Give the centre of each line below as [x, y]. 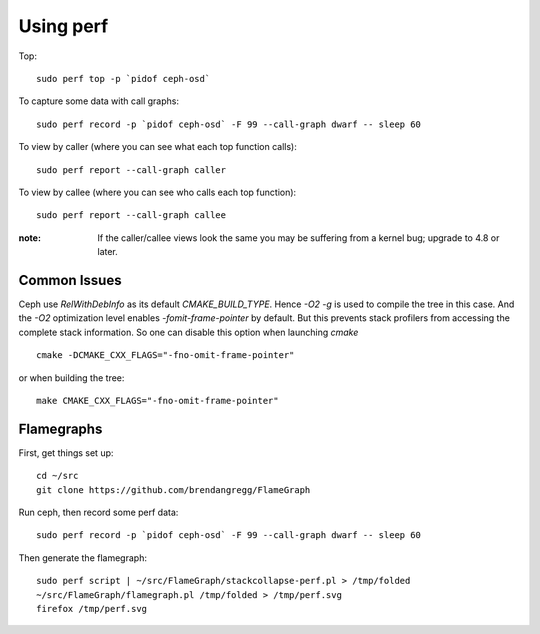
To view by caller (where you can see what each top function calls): [157, 147]
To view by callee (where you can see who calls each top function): [157, 192]
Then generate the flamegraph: [82, 557]
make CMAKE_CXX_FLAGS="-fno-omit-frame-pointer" [157, 400]
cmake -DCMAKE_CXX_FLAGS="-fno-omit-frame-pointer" [165, 355]
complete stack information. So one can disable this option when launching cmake [188, 332]
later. [108, 252]
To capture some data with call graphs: [99, 101]
